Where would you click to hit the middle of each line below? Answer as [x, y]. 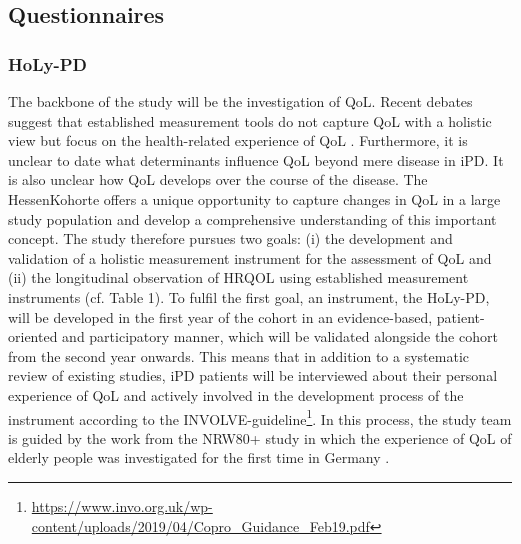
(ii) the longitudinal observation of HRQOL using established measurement [238, 277]
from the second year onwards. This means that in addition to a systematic [238, 355]
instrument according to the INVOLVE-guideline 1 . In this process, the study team [260, 417]
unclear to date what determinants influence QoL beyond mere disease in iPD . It [256, 159]
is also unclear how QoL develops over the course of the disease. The [218, 179]
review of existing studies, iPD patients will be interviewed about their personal [253, 375]
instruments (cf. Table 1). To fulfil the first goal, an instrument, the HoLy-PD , [249, 296]
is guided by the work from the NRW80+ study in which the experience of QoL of [260, 437]
